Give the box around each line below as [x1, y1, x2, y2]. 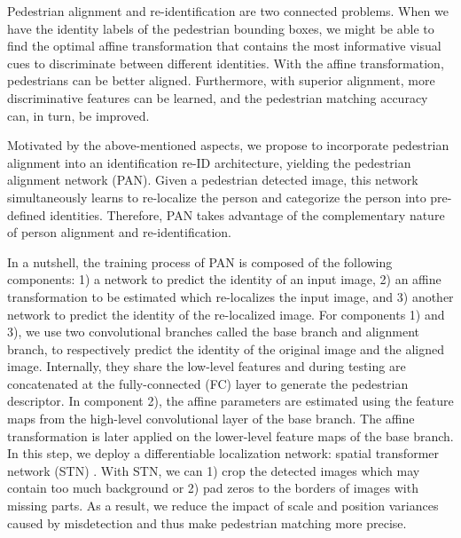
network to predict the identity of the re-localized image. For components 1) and [7, 305, 445, 323]
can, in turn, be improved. [7, 106, 150, 124]
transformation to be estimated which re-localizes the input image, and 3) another [7, 287, 454, 305]
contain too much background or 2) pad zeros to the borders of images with [7, 479, 418, 497]
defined [7, 205, 46, 224]
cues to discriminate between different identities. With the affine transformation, [7, 53, 444, 72]
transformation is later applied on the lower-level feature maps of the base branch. [7, 426, 454, 445]
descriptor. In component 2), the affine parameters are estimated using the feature [7, 392, 454, 410]
